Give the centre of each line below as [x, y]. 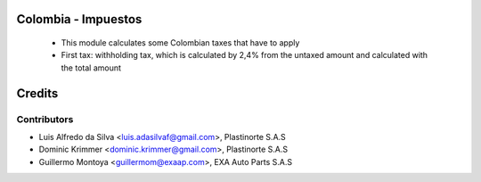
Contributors [45, 119]
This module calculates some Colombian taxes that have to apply [180, 43]
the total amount [91, 68]
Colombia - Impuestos [79, 19]
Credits [37, 93]
